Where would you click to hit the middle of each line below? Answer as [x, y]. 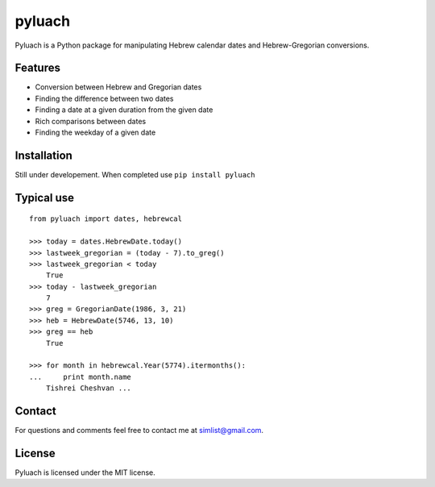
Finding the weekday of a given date [95, 132]
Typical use [45, 198]
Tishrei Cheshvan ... [89, 388]
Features [37, 68]
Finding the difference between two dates [104, 98]
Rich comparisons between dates [91, 121]
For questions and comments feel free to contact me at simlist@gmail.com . [139, 431]
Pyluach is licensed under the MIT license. [85, 472]
